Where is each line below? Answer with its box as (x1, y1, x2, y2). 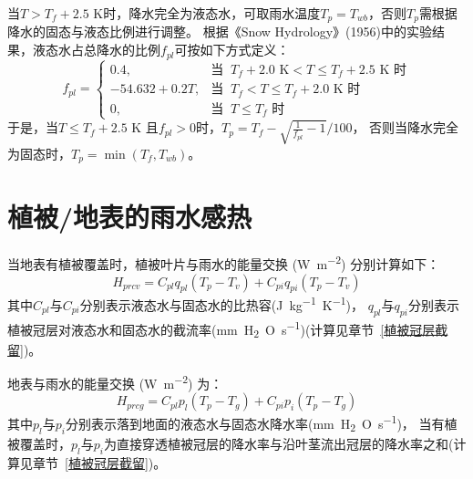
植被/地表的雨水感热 (7, 198, 252, 235)
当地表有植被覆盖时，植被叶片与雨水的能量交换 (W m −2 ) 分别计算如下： (7, 252, 440, 273)
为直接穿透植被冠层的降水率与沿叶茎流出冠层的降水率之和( (103, 434, 454, 453)
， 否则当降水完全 (352, 118, 459, 137)
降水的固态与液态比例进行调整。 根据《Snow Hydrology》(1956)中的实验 (7, 22, 432, 41)
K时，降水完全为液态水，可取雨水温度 (93, 4, 321, 22)
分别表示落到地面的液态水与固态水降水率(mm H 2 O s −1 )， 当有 (65, 411, 445, 435)
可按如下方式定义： (174, 40, 290, 59)
